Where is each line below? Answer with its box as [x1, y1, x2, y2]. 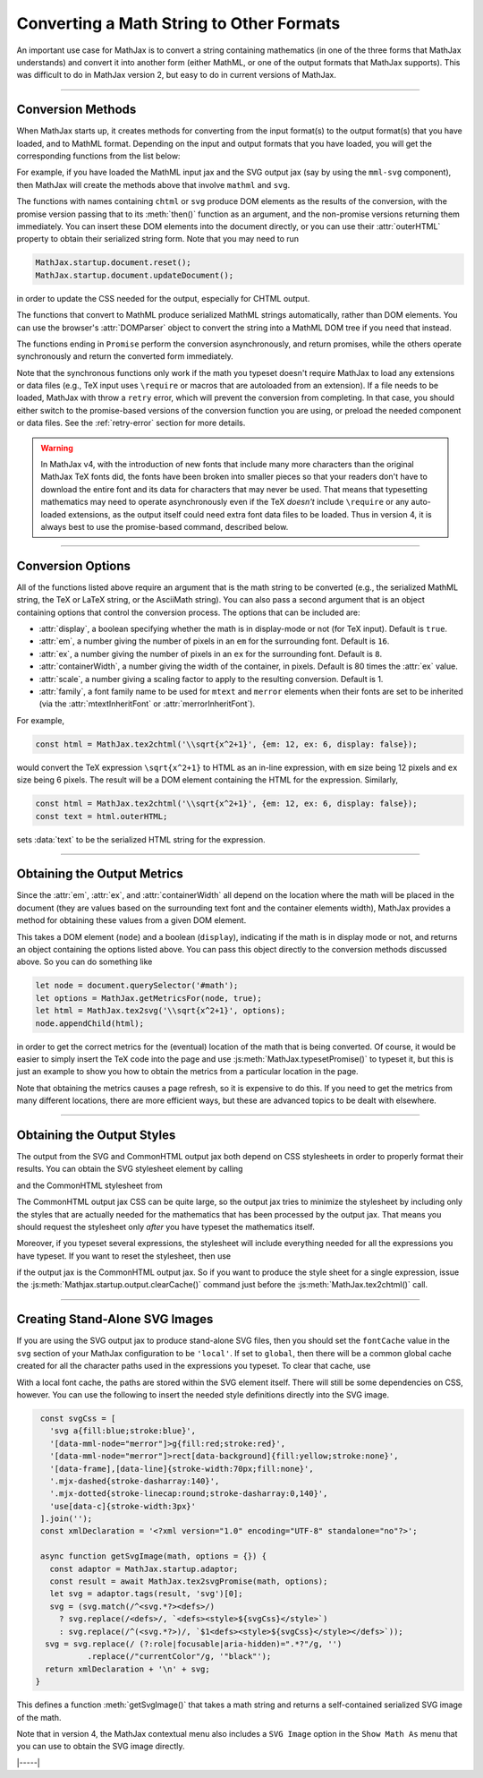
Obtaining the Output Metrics [16, 867, 183, 882]
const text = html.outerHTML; [35, 811, 168, 821]
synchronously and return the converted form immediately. [16, 351, 234, 362]
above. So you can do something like [16, 956, 153, 967]
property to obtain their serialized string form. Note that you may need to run [16, 234, 300, 244]
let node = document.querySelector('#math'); [35, 980, 239, 991]
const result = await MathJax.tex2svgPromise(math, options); [49, 1577, 328, 1586]
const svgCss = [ [40, 1413, 116, 1423]
